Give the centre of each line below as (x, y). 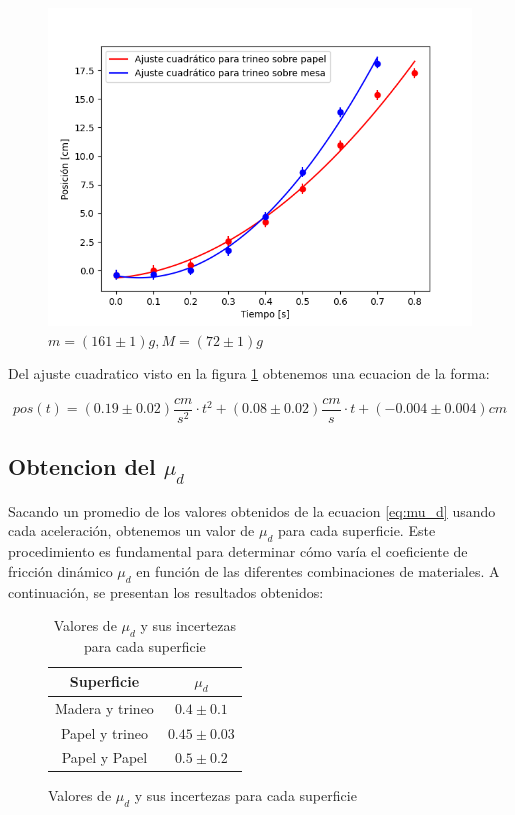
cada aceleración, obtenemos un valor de (131, 530)
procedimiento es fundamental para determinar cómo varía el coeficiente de (238, 551)
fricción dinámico (60, 570)
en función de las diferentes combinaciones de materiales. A (318, 570)
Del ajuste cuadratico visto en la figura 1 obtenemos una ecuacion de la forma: (249, 373)
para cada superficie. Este (356, 530)
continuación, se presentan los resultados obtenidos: (166, 591)
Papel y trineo (104, 732)
